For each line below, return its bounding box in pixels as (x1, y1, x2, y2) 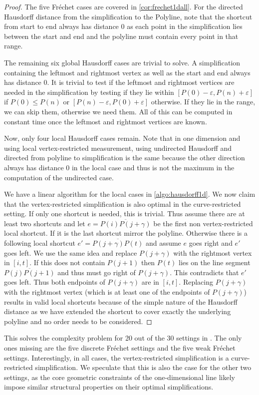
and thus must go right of (57, 267, 136, 277)
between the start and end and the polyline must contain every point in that (4, 30, 239, 41)
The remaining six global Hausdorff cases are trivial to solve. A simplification (4, 57, 241, 67)
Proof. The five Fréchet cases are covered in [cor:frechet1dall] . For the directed (4, 1, 243, 11)
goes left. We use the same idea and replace (4, 247, 137, 258)
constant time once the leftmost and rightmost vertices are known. (4, 116, 207, 126)
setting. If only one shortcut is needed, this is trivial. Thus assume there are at (4, 208, 245, 219)
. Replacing (179, 277, 213, 287)
